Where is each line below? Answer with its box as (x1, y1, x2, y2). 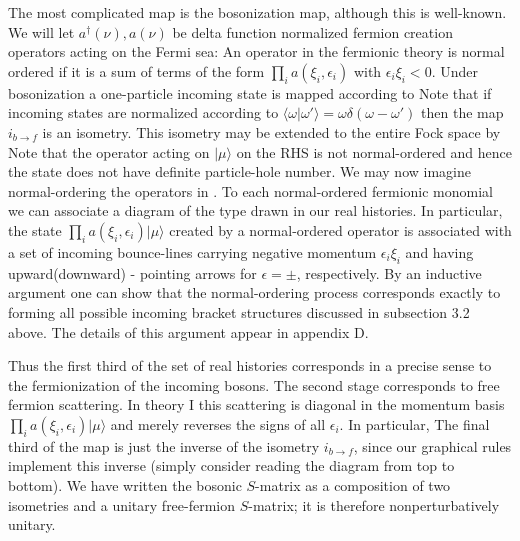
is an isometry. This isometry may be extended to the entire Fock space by (42, 121, 501, 142)
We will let (8, 21, 75, 42)
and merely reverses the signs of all (110, 413, 326, 434)
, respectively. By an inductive (296, 262, 482, 283)
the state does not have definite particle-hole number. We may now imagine (8, 161, 471, 182)
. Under (431, 60, 478, 81)
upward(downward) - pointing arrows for (8, 262, 257, 283)
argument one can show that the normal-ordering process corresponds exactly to (8, 282, 501, 303)
